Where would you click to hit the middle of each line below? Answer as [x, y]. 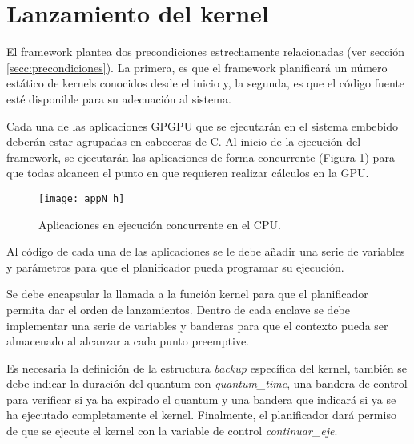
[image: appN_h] [82, 198]
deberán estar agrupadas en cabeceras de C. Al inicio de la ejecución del [184, 141]
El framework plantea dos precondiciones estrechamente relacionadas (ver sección [205, 52]
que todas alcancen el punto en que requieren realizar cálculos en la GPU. [188, 173]
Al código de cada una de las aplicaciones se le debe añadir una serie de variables [206, 251]
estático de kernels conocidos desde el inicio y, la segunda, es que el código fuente [206, 83]
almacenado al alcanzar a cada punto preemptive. [128, 341]
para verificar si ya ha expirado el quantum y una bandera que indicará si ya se [201, 399]
